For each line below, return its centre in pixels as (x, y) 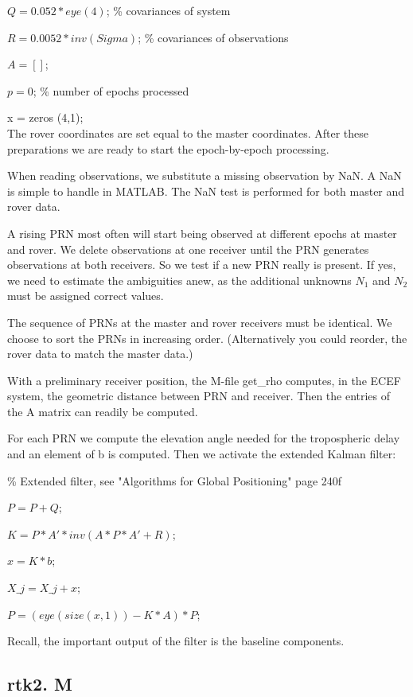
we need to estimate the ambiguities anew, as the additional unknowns (179, 280)
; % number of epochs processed (111, 90)
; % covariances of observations (213, 37)
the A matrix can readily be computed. (103, 411)
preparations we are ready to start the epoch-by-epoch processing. (168, 148)
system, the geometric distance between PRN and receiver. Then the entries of (199, 396)
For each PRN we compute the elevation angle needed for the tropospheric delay (204, 438)
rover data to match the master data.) (100, 354)
